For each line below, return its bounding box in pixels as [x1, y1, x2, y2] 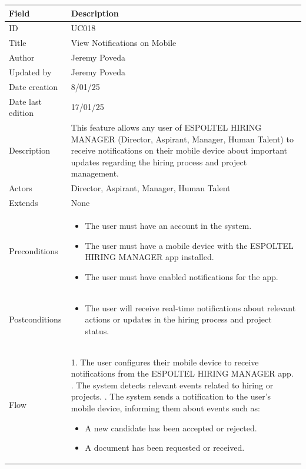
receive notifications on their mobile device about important [71, 144, 288, 157]
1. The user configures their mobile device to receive [71, 355, 259, 368]
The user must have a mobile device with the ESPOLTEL [85, 239, 294, 251]
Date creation [9, 80, 58, 92]
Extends [9, 197, 38, 209]
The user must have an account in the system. [85, 219, 252, 231]
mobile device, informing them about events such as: [71, 401, 260, 414]
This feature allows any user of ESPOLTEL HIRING [71, 121, 262, 133]
